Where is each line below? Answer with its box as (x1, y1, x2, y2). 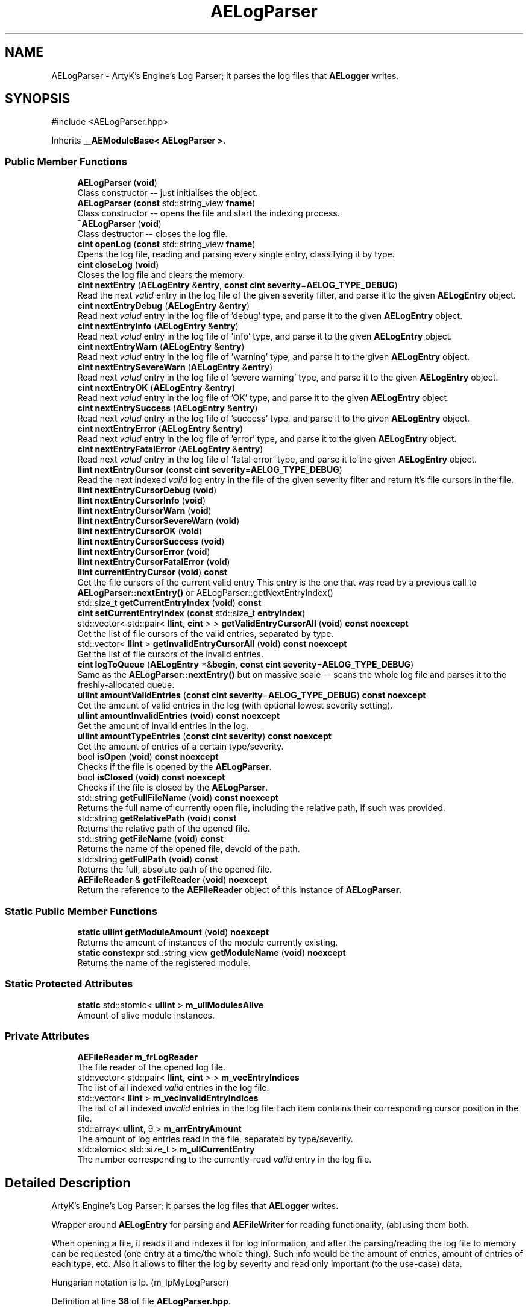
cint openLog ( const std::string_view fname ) (77, 239, 256, 250)
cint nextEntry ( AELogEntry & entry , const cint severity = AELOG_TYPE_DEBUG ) (77, 280, 398, 291)
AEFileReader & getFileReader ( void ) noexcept (77, 874, 268, 885)
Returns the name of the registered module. (77, 957, 251, 968)
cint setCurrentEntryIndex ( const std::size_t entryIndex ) (77, 608, 306, 619)
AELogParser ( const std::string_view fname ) (77, 198, 256, 209)
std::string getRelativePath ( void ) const (77, 813, 237, 824)
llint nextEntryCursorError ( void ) (77, 546, 210, 557)
